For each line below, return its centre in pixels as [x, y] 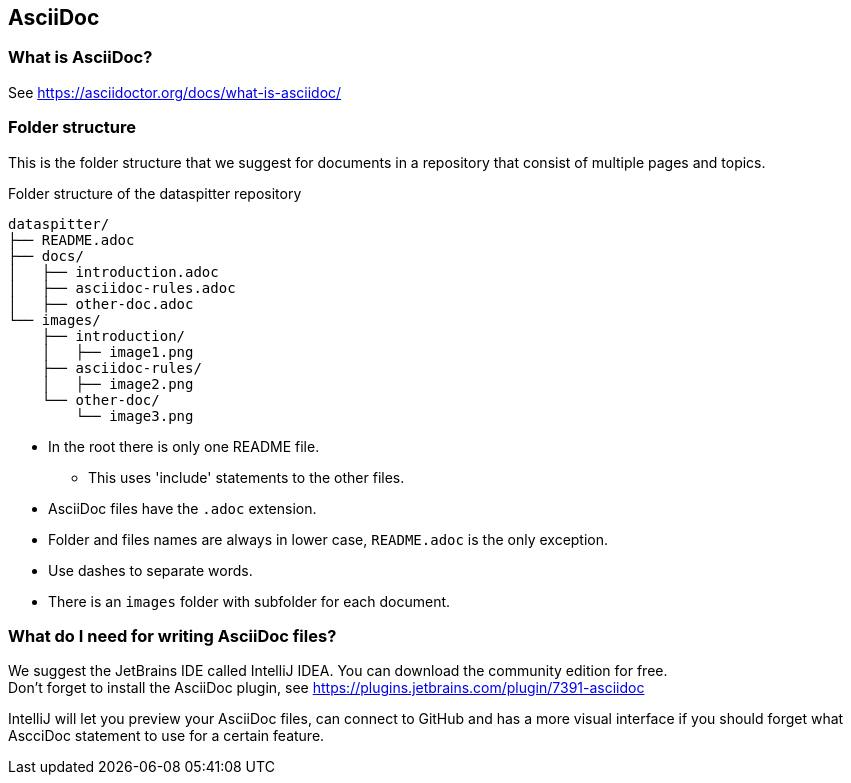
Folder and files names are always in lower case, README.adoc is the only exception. [328, 539]
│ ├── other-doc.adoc [101, 303]
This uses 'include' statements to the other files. [246, 477]
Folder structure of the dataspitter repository [155, 193]
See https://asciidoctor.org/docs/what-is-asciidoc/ [175, 92]
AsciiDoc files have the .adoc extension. [182, 508]
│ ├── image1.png [117, 351]
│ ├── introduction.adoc [113, 271]
